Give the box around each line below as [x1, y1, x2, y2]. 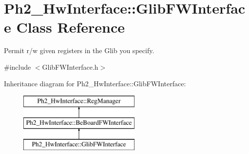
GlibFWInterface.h [42, 61, 98, 72]
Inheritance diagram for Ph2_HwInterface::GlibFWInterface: [4, 78, 186, 88]
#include [4, 61, 31, 72]
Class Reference [16, 17, 125, 37]
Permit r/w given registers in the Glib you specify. [4, 45, 154, 56]
